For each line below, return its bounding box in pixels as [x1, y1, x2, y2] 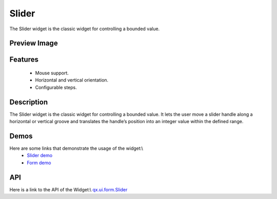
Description [9, 97, 48, 106]
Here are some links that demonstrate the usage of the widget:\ [9, 145, 144, 151]
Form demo [27, 160, 51, 166]
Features [9, 55, 38, 64]
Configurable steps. [35, 84, 77, 90]
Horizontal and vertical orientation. [35, 77, 109, 83]
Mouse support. [35, 70, 69, 76]
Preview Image [9, 39, 58, 48]
